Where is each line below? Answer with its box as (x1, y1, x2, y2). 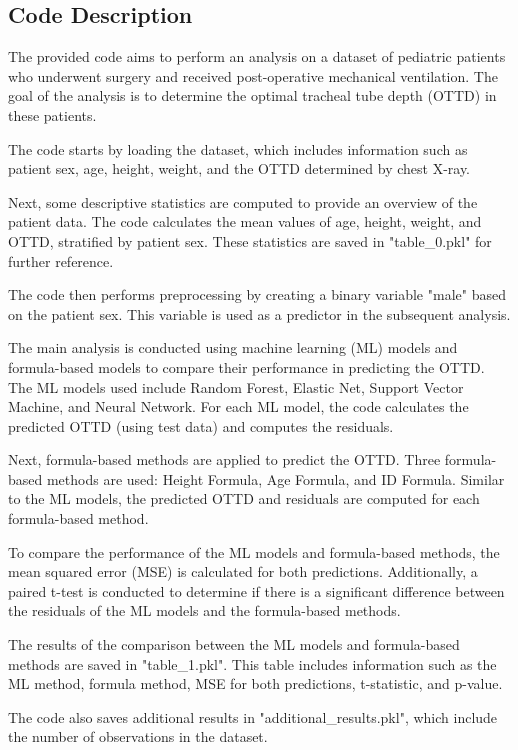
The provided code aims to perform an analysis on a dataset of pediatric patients (8, 46, 506, 67)
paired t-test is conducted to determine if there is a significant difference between (8, 580, 505, 601)
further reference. (8, 250, 114, 271)
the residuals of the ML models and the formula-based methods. (8, 600, 401, 621)
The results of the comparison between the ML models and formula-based (8, 634, 460, 655)
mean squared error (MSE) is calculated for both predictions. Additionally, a (8, 561, 478, 582)
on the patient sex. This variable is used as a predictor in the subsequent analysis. (8, 303, 511, 324)
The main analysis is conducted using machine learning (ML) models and (8, 337, 458, 358)
